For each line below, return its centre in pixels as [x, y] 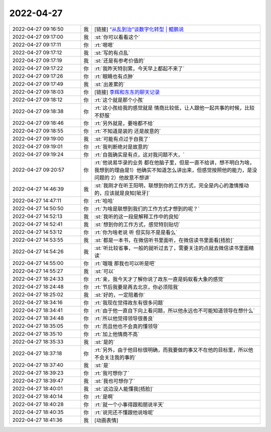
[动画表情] [106, 420]
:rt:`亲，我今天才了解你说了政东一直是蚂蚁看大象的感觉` [160, 279]
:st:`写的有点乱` [112, 53]
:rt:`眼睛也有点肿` [115, 76]
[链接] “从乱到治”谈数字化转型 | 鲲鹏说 [139, 29]
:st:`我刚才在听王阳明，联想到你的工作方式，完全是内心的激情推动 [172, 185]
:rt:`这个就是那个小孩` [120, 100]
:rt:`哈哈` [105, 201]
